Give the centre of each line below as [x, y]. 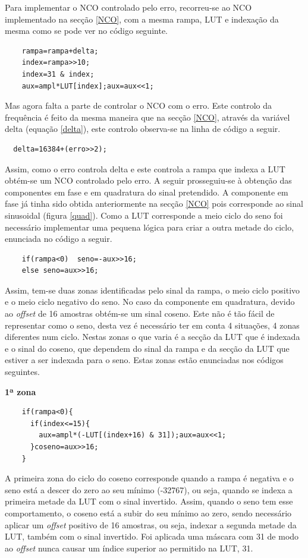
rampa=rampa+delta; [60, 51]
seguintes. [22, 372]
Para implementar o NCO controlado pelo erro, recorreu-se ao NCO [128, 7]
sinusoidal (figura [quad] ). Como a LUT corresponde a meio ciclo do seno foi [144, 215]
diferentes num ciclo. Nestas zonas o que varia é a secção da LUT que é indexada [153, 337]
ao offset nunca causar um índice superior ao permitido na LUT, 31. [129, 548]
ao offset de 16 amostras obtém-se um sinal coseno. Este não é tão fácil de [140, 313]
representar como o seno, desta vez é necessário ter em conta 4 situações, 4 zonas [152, 325]
